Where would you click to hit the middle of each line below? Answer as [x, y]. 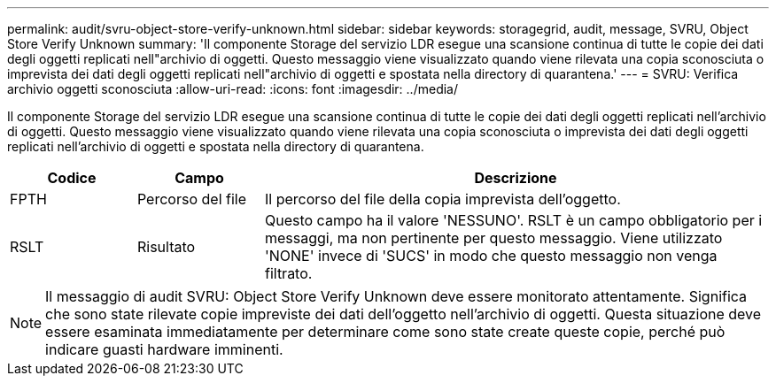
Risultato [166, 247]
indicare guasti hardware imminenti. [164, 349]
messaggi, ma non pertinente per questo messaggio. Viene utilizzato [493, 238]
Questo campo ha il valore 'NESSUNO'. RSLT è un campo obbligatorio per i [513, 220]
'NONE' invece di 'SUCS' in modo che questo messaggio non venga [491, 256]
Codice [72, 178]
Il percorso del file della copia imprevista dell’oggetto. [442, 199]
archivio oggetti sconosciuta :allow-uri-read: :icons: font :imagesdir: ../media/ [233, 89]
